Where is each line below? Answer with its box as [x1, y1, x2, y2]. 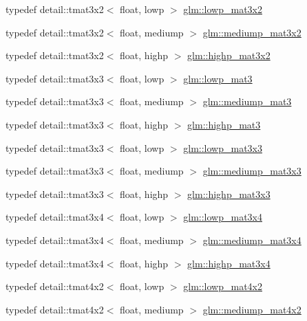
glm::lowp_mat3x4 [183, 210, 262, 224]
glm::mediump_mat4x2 [202, 302, 301, 316]
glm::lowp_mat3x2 [183, 2, 262, 16]
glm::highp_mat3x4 [187, 256, 271, 270]
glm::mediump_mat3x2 [202, 25, 301, 39]
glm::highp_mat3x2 [187, 48, 271, 63]
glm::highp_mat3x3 [187, 186, 271, 201]
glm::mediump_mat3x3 [202, 164, 301, 178]
